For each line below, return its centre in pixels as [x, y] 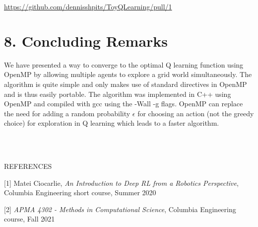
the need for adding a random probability [67, 113]
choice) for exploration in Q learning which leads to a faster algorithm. [112, 123]
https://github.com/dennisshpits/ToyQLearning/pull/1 [88, 6]
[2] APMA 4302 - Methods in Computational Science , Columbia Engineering [120, 209]
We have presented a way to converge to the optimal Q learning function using [124, 64]
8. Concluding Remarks [86, 40]
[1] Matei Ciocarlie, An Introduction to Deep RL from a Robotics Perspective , [121, 183]
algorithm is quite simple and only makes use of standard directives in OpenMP [126, 84]
